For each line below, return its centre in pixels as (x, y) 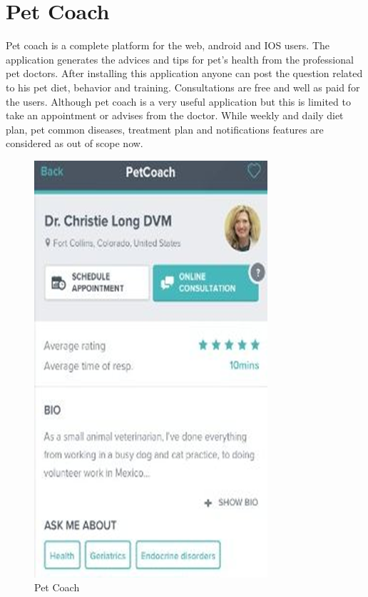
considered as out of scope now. (75, 143)
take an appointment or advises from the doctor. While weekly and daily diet (175, 115)
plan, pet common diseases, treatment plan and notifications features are (165, 129)
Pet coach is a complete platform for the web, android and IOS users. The (168, 45)
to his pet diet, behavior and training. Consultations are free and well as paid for (183, 87)
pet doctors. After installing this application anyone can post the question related (184, 73)
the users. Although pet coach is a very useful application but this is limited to (178, 101)
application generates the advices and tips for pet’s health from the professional (180, 59)
